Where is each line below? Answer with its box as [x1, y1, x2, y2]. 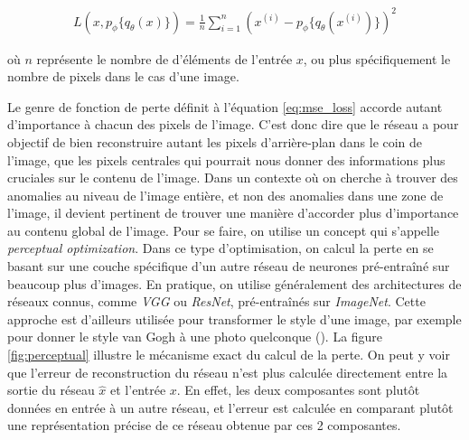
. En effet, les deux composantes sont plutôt [176, 380, 420, 399]
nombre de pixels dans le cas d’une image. [7, 67, 239, 86]
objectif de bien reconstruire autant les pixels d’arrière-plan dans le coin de [7, 132, 423, 151]
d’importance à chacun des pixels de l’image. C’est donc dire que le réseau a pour [7, 115, 459, 134]
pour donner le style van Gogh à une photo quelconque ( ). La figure [7, 327, 383, 346]
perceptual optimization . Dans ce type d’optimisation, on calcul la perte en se [7, 239, 434, 257]
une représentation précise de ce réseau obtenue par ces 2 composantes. [7, 416, 401, 435]
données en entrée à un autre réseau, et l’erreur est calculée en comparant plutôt [7, 398, 454, 417]
